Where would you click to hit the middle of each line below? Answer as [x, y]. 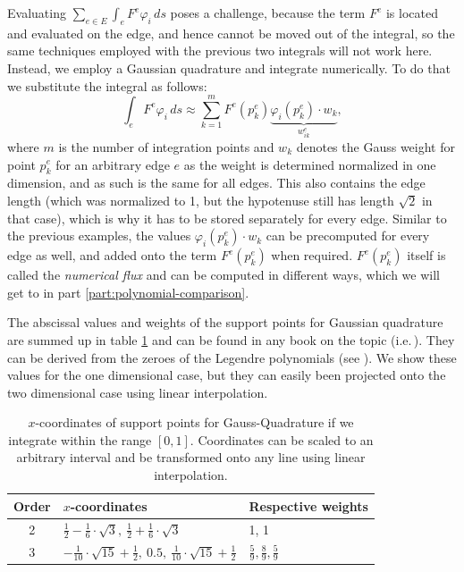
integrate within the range [80, 439]
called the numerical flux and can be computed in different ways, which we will [224, 275]
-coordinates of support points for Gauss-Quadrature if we [194, 422]
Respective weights [308, 505]
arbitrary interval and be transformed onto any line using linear [191, 457]
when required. [312, 255]
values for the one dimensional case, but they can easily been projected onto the [227, 375]
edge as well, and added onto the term [112, 255]
